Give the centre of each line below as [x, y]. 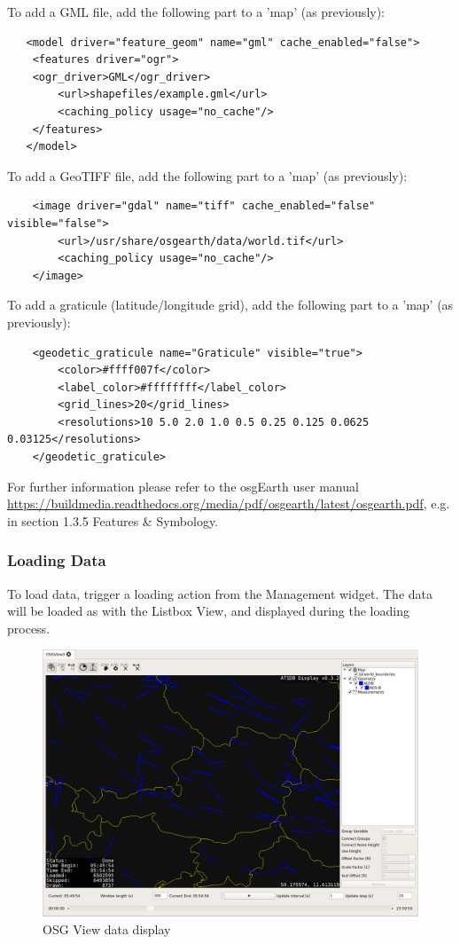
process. [29, 628]
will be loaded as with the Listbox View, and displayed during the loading [208, 611]
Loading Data [57, 560]
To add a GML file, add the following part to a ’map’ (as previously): [196, 12]
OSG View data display [107, 928]
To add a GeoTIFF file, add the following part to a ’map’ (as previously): [207, 175]
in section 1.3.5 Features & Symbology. [113, 520]
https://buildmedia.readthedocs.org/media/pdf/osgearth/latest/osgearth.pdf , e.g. [229, 503]
